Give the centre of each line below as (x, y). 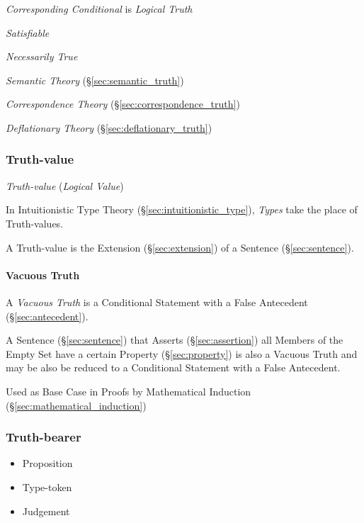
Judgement (46, 511)
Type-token (47, 487)
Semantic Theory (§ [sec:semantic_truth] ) (95, 80)
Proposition (47, 463)
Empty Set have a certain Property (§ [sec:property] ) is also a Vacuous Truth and (182, 353)
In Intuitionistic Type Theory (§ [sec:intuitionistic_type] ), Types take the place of (182, 209)
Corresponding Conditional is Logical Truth (99, 9)
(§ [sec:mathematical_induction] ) (76, 405)
